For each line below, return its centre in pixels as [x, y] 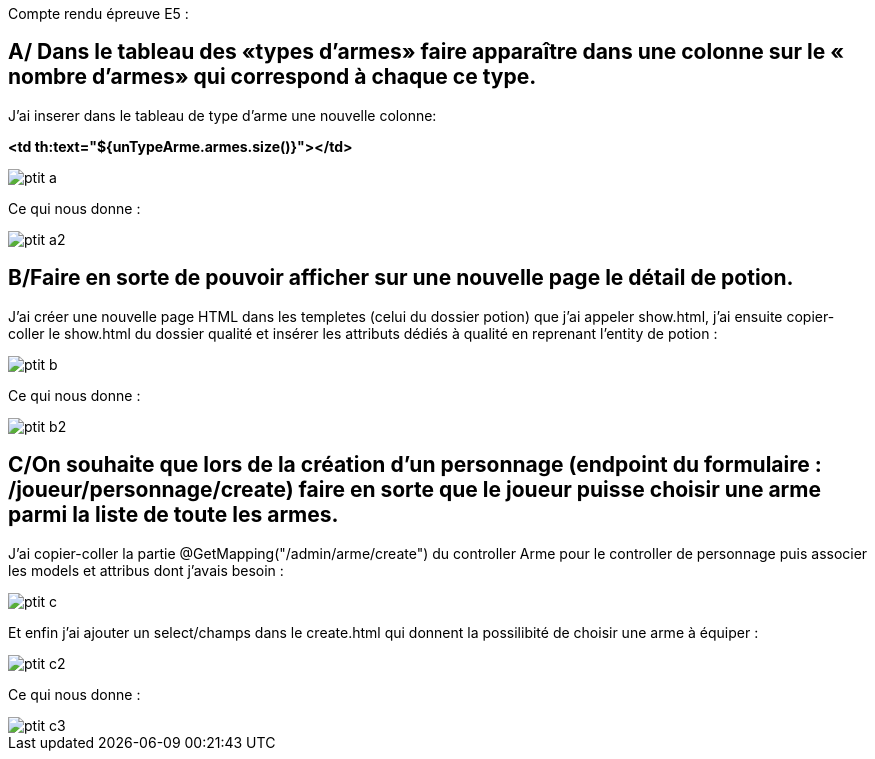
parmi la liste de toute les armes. [173, 515]
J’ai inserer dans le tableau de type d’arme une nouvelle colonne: [222, 115]
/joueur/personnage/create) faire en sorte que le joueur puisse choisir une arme [414, 490]
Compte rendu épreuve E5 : [98, 13]
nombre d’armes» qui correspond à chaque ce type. [272, 77]
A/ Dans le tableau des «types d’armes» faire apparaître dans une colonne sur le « [426, 52]
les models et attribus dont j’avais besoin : [146, 570]
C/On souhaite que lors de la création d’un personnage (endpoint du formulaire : [415, 465]
